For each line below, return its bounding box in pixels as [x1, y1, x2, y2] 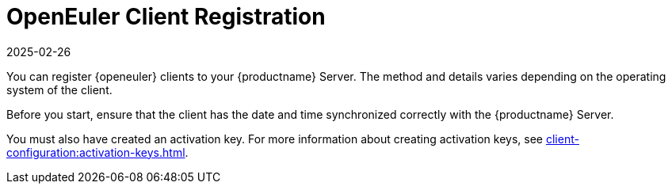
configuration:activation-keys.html [6, 145, 185, 159]
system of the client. [6, 82, 113, 97]
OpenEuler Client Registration [6, 3, 326, 30]
